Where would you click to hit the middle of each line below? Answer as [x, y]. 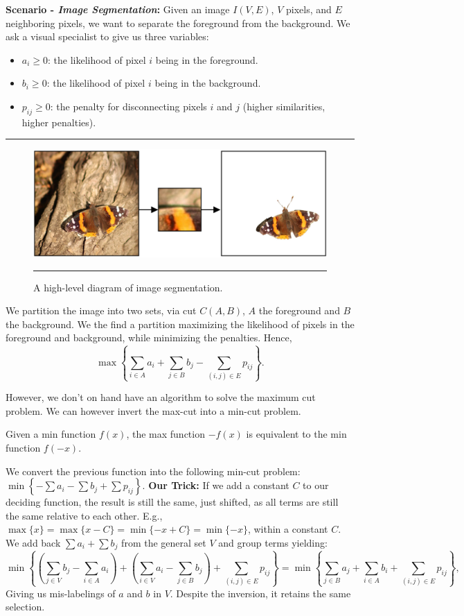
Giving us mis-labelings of [61, 593]
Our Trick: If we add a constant [219, 485]
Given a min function [51, 434]
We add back [33, 542]
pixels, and [309, 9]
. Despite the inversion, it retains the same [260, 593]
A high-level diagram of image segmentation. [128, 287]
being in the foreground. [207, 59]
